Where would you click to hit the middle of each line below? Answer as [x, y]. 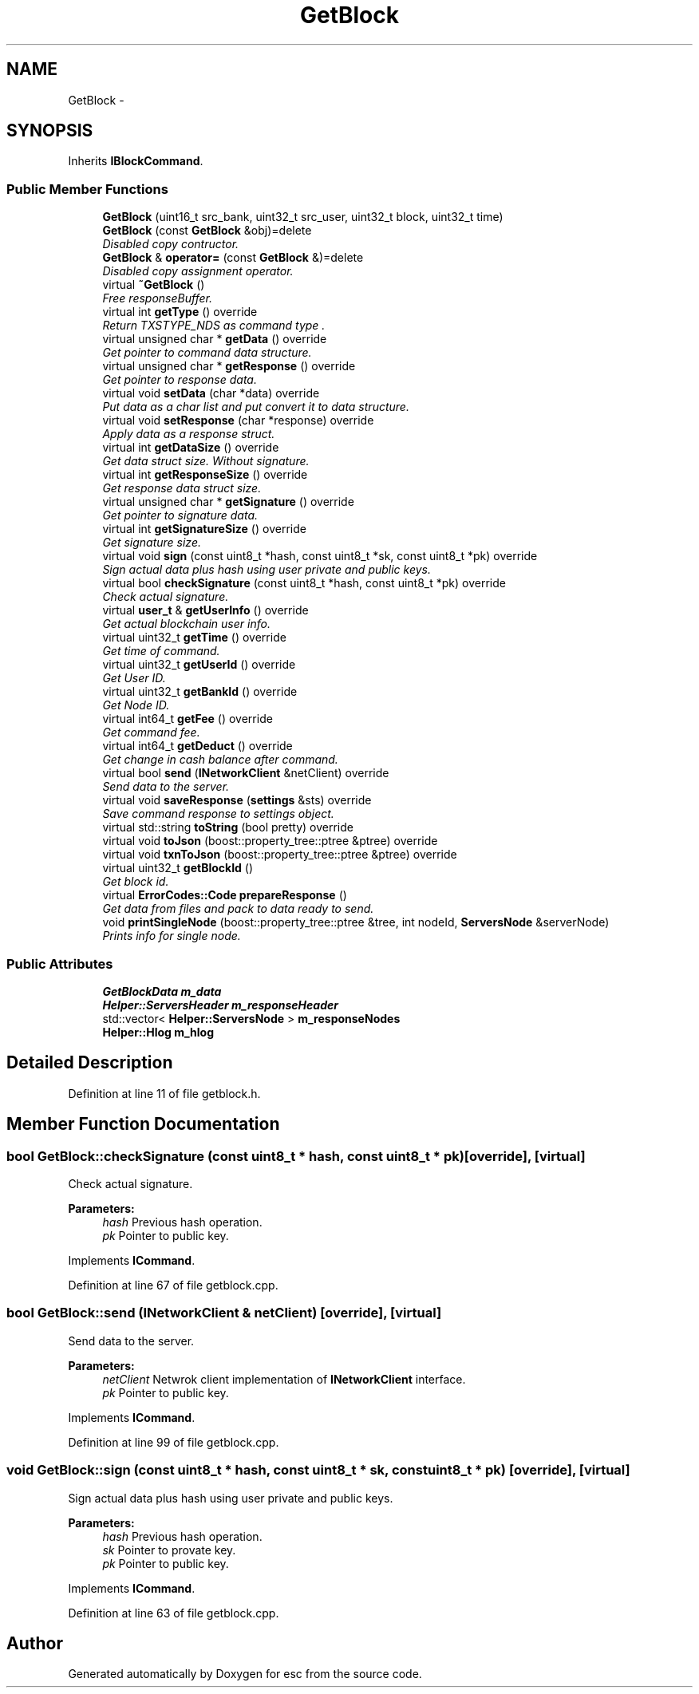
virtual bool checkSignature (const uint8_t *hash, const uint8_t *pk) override [304, 583]
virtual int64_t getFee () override [188, 719]
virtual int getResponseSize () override [205, 475]
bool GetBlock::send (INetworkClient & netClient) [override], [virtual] [224, 1313]
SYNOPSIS [50, 131]
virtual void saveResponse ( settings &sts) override [237, 800]
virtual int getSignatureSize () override [204, 529]
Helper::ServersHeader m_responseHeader [220, 1005]
